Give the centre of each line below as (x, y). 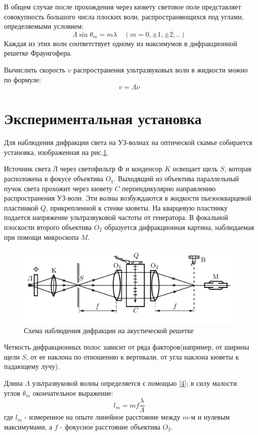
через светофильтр (88, 169)
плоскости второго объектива (48, 227)
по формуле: (23, 79)
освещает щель (195, 169)
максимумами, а (28, 426)
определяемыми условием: (44, 26)
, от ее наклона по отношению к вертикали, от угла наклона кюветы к (132, 356)
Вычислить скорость (35, 69)
